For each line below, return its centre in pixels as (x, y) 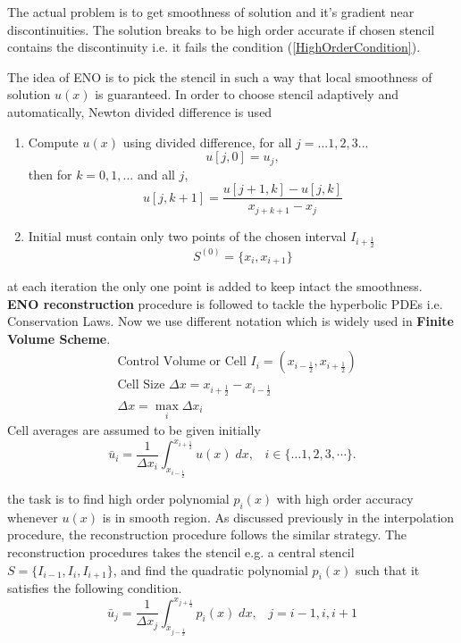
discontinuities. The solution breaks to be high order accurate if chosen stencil (221, 29)
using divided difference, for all (207, 142)
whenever (33, 517)
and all (156, 174)
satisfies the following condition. (95, 588)
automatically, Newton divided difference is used (140, 111)
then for (50, 174)
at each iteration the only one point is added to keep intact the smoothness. (215, 286)
